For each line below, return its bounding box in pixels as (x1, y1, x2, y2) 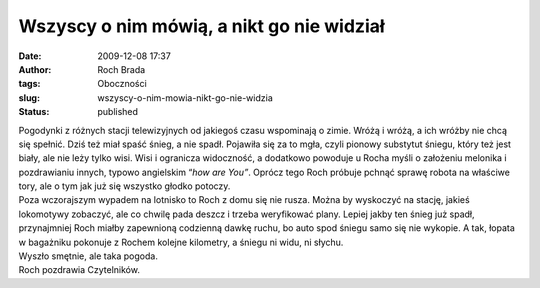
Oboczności (97, 78, 147, 90)
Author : (18, 63, 52, 75)
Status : (18, 106, 50, 118)
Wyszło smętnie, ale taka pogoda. (18, 250, 159, 262)
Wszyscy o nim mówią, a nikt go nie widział (18, 15, 385, 37)
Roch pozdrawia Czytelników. (18, 264, 140, 276)
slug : (18, 91, 40, 104)
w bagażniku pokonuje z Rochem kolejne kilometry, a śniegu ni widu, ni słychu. (18, 236, 344, 248)
